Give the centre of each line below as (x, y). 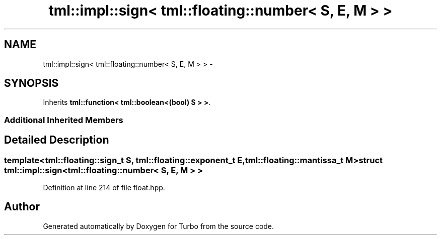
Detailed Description (57, 140)
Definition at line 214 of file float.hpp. (104, 188)
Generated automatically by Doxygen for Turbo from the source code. (159, 226)
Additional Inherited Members (64, 120)
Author (22, 207)
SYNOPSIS (31, 83)
